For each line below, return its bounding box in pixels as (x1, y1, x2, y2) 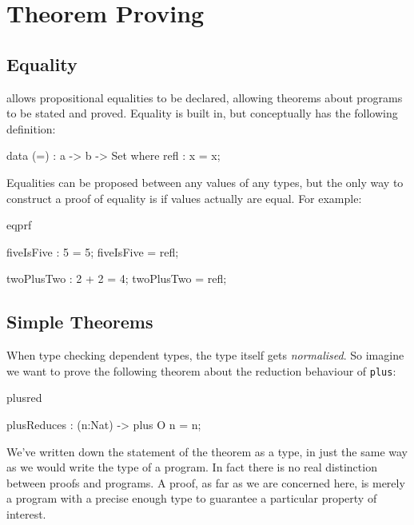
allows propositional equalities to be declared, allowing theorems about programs (6, 89, 403, 105)
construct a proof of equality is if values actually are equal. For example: (6, 189, 362, 206)
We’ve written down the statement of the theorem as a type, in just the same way (6, 443, 408, 459)
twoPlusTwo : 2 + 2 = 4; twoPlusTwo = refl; (6, 270, 227, 287)
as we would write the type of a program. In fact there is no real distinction (6, 459, 377, 475)
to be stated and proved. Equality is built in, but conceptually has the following (6, 105, 398, 121)
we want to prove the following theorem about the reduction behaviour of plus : (6, 362, 396, 379)
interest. (6, 505, 46, 522)
